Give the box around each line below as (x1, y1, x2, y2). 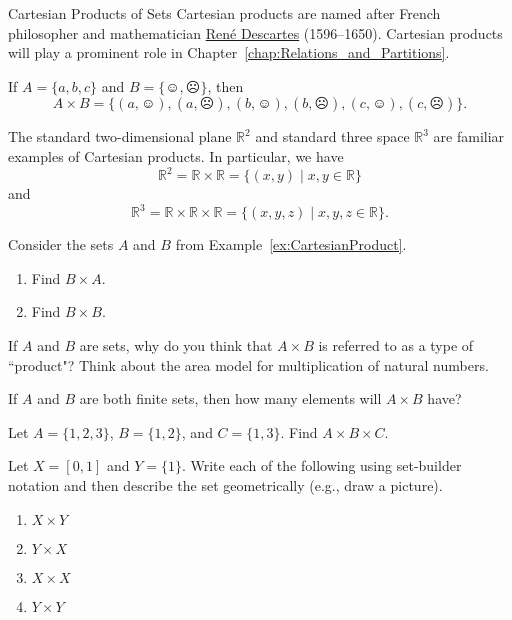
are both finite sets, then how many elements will (79, 388, 382, 409)
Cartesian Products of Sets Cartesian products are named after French (8, 3, 441, 23)
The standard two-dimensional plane (8, 126, 232, 147)
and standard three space (255, 126, 410, 147)
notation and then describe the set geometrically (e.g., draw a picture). (8, 474, 443, 495)
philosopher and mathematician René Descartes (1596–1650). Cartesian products (8, 22, 503, 43)
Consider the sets (8, 234, 114, 255)
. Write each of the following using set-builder (181, 455, 462, 476)
